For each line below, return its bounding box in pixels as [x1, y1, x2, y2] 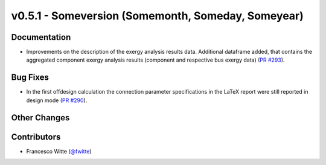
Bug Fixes [11, 73, 50, 83]
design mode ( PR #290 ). [26, 97, 88, 104]
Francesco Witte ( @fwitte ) [26, 147, 92, 155]
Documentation [11, 32, 71, 42]
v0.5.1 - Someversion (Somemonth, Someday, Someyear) [11, 9, 304, 22]
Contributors [11, 132, 61, 142]
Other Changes [11, 112, 70, 123]
